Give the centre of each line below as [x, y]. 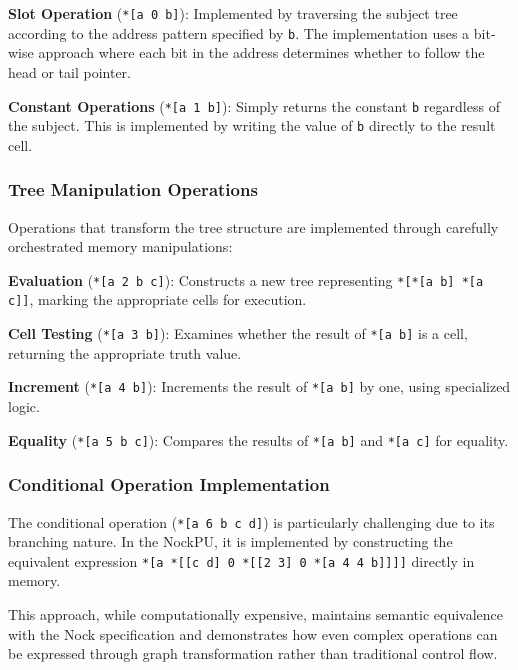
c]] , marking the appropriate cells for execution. [157, 299]
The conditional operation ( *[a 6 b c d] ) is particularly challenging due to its [251, 521]
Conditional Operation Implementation [169, 484]
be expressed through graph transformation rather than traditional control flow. [253, 653]
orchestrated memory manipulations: [120, 246]
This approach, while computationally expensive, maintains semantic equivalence [256, 614]
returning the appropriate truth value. [125, 352]
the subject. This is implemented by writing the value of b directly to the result [252, 125]
